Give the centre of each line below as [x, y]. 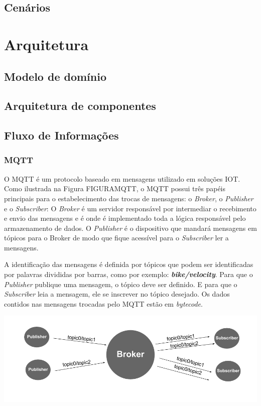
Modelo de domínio [55, 76]
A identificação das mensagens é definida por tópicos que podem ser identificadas [129, 264]
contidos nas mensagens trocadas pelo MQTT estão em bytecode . [103, 303]
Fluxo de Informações [61, 135]
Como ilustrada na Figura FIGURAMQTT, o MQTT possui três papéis [115, 188]
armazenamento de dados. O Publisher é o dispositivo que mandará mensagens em [130, 228]
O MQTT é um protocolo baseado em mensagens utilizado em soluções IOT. [122, 178]
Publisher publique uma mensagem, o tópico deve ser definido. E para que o [121, 284]
